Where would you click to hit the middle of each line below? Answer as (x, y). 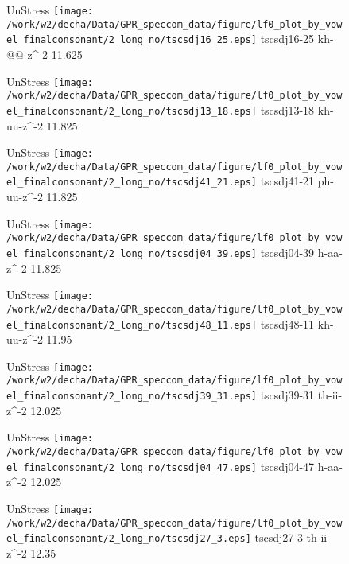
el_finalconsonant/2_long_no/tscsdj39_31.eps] (132, 397)
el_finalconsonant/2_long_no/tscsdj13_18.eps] (132, 111)
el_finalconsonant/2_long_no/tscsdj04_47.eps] (132, 467)
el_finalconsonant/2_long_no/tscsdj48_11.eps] (132, 325)
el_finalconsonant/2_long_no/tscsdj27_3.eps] (129, 539)
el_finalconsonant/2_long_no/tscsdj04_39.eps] (132, 254)
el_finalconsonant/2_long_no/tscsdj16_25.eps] (132, 40)
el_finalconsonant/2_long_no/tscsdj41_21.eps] (132, 183)
